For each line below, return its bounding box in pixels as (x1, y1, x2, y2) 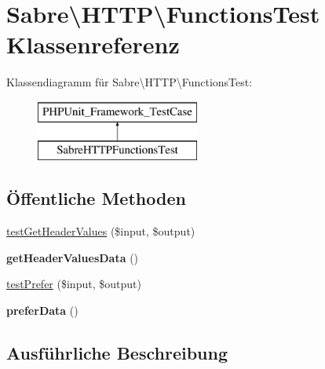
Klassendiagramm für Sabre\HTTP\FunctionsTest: (6, 74, 253, 90)
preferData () (6, 302, 79, 319)
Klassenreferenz (6, 28, 180, 60)
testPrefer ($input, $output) (6, 276, 141, 292)
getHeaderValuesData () (6, 249, 139, 265)
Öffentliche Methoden (6, 186, 186, 210)
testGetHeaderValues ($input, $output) (6, 223, 195, 239)
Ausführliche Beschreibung (6, 341, 228, 365)
